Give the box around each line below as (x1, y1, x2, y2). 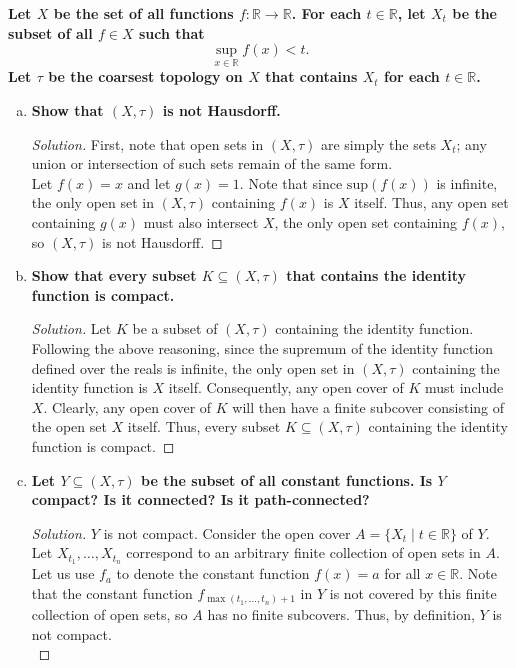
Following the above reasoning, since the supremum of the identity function (31, 337, 494, 358)
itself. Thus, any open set (354, 192, 509, 213)
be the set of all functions (53, 3, 234, 23)
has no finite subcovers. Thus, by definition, (207, 604, 475, 625)
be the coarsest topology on (48, 66, 243, 87)
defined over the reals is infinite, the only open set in (31, 357, 355, 378)
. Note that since (239, 172, 343, 193)
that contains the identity (286, 265, 467, 286)
